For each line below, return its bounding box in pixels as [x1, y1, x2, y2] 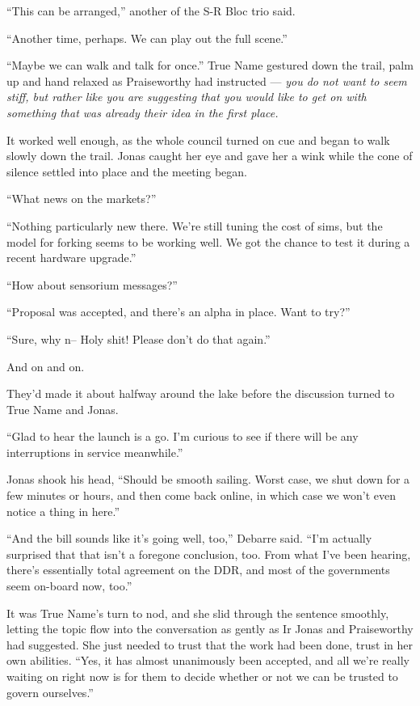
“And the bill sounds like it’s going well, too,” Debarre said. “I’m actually [6, 530, 372, 547]
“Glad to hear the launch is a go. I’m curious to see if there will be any [6, 428, 359, 445]
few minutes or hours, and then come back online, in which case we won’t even [6, 487, 397, 504]
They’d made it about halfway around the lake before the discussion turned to [6, 385, 395, 402]
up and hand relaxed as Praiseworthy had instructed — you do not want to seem [6, 72, 407, 89]
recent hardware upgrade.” [6, 249, 136, 266]
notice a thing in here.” [6, 502, 120, 519]
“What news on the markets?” [6, 190, 157, 207]
